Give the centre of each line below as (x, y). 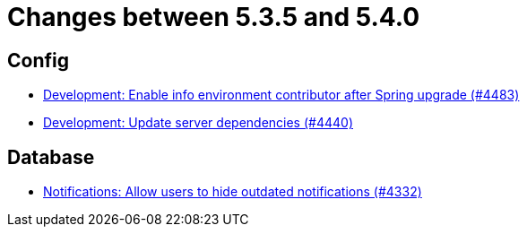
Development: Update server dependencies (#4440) (198, 123)
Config (38, 60)
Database (51, 157)
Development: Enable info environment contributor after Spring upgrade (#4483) (281, 95)
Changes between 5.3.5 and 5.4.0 (214, 17)
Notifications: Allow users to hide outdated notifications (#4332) (233, 192)
